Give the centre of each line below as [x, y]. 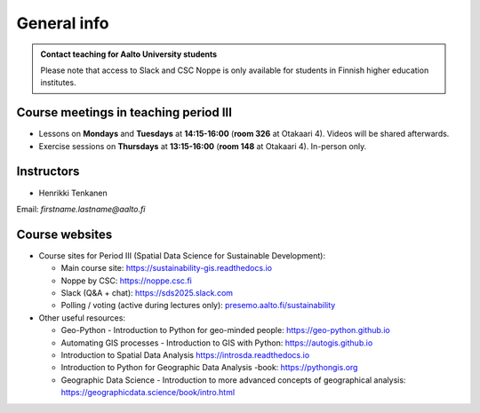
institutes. [58, 83]
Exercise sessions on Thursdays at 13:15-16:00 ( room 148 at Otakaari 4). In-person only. [203, 146]
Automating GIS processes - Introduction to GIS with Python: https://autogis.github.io [217, 343]
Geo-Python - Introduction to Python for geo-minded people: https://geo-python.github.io [225, 330]
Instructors [48, 172]
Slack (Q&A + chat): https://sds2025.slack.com [147, 293]
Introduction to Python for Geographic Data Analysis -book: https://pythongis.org [209, 368]
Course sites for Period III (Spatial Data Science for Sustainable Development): [182, 255]
